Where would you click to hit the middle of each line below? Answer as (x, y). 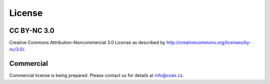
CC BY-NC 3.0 (32, 31)
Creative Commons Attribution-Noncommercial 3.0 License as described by (87, 43)
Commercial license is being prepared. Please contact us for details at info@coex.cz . (97, 76)
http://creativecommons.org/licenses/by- (209, 43)
